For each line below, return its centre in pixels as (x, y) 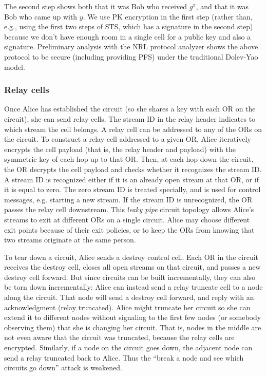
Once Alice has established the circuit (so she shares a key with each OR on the (130, 109)
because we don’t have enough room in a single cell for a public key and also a (128, 36)
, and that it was (222, 6)
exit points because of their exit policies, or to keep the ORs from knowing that (129, 229)
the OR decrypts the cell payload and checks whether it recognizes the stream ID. (133, 169)
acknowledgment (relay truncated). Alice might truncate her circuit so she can (127, 307)
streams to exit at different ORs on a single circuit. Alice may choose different (127, 219)
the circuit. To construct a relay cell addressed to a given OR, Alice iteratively (128, 139)
